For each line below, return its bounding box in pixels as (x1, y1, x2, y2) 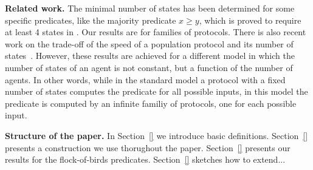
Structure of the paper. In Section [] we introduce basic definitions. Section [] (5, 129, 308, 141)
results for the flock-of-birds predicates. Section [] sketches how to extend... (5, 153, 286, 166)
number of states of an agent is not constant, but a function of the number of (5, 61, 293, 73)
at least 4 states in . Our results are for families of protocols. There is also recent (5, 25, 306, 38)
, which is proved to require (199, 13, 301, 26)
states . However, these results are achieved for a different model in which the (5, 49, 295, 62)
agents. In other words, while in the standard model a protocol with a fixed (5, 73, 286, 86)
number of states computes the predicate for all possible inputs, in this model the (5, 85, 308, 98)
